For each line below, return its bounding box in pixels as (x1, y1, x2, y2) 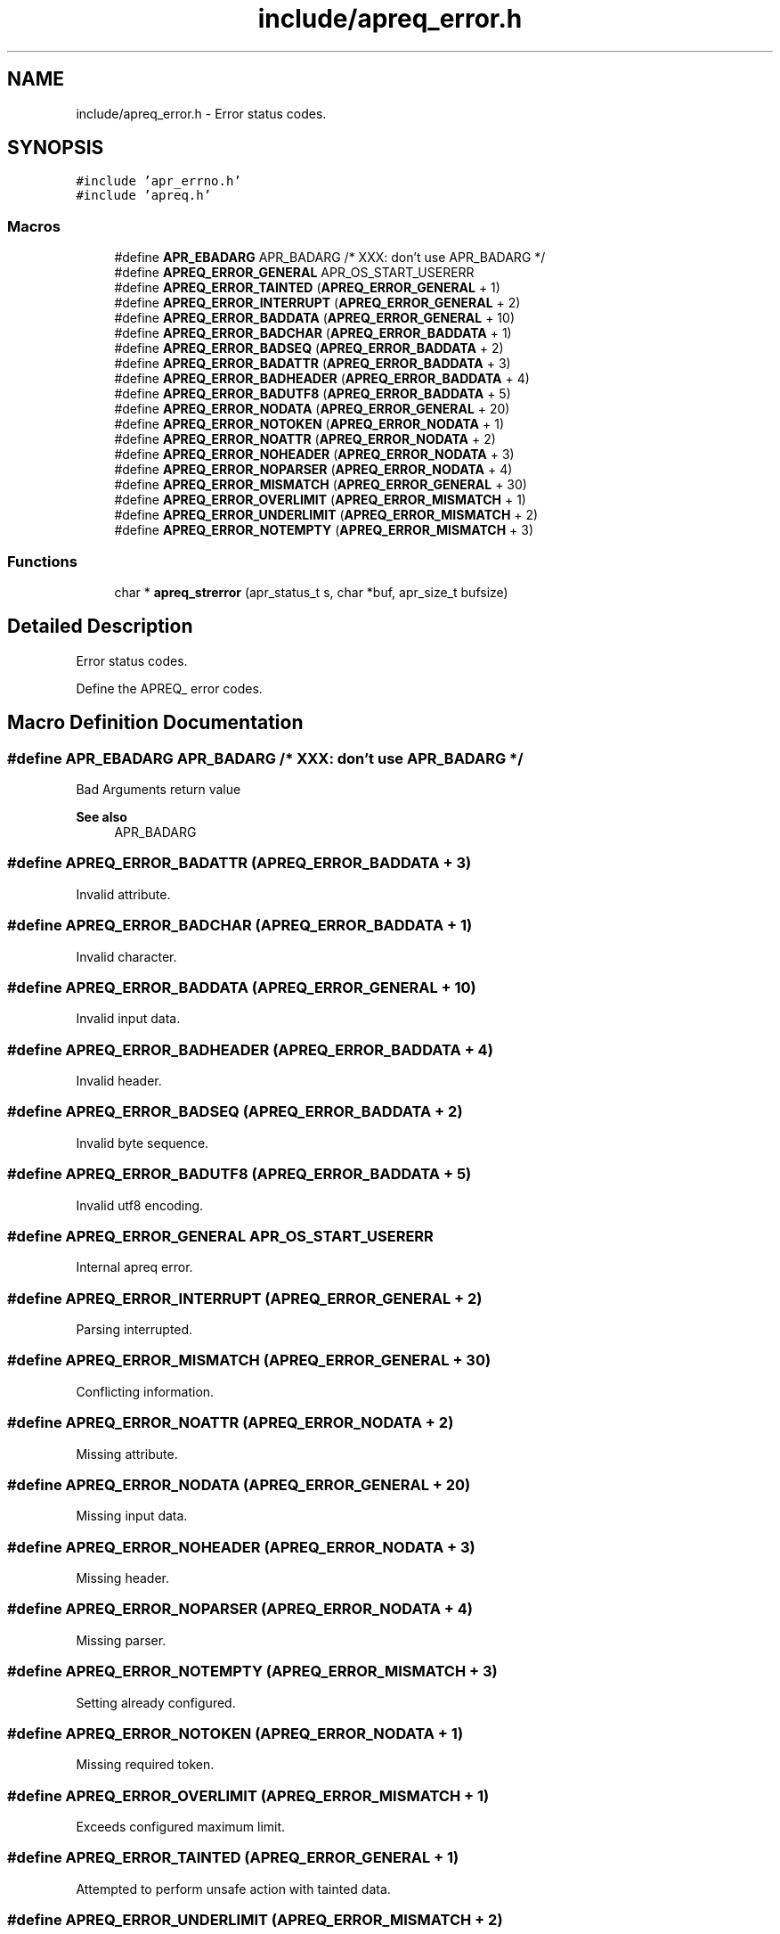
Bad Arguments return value (76, 782, 241, 797)
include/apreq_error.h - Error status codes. (76, 105, 327, 121)
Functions (7, 552, 77, 570)
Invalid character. (76, 948, 177, 964)
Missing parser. (76, 1632, 167, 1648)
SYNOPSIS (7, 136, 104, 160)
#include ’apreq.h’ (76, 188, 212, 203)
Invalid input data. (76, 1011, 181, 1027)
